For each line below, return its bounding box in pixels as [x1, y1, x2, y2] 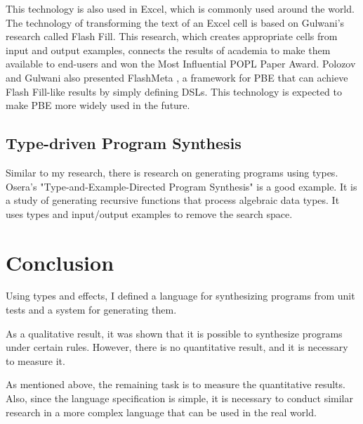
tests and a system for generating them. [6, 302, 177, 317]
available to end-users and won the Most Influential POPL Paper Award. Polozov [6, 56, 356, 71]
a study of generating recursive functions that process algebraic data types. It [6, 193, 340, 207]
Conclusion [6, 248, 114, 276]
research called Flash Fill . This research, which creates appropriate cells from [6, 29, 338, 44]
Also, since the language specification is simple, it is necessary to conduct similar [6, 391, 353, 406]
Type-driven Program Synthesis [6, 132, 242, 154]
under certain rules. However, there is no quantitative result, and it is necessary [6, 340, 348, 354]
